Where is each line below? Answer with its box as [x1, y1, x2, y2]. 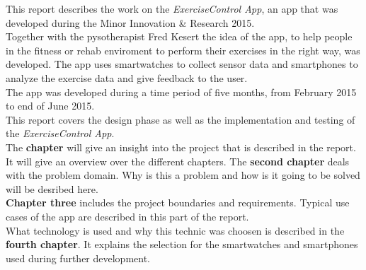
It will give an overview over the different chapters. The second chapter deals [6, 153, 350, 168]
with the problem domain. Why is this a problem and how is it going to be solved [6, 168, 360, 182]
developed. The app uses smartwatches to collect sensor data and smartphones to [6, 57, 358, 71]
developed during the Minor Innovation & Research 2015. [6, 15, 255, 30]
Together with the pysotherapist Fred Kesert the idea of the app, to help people [6, 29, 353, 44]
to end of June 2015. [6, 98, 95, 113]
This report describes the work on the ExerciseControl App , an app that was [6, 1, 338, 16]
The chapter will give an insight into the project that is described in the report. [6, 139, 356, 154]
